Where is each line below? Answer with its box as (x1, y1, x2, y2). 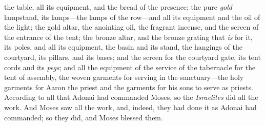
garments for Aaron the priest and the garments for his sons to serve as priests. (4, 81, 253, 92)
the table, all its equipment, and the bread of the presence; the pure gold (4, 2, 233, 12)
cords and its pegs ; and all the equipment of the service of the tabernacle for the (4, 61, 256, 72)
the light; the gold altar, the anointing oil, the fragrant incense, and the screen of (4, 22, 259, 32)
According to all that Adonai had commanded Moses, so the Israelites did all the (4, 92, 258, 102)
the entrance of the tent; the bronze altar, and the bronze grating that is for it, (4, 31, 253, 42)
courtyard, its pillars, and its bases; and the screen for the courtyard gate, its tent (4, 51, 261, 62)
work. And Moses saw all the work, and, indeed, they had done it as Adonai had (4, 101, 257, 112)
